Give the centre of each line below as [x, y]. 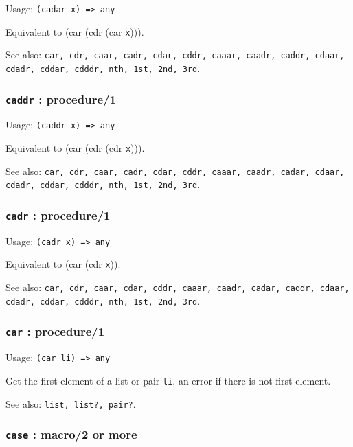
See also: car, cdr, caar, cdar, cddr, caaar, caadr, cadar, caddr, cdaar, [178, 287]
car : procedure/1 [55, 331]
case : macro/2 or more [71, 434]
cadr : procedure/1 [58, 215]
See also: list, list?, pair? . [71, 403]
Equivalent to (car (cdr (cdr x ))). [75, 148]
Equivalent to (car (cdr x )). [63, 264]
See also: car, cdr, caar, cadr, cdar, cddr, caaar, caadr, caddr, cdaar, [175, 55]
